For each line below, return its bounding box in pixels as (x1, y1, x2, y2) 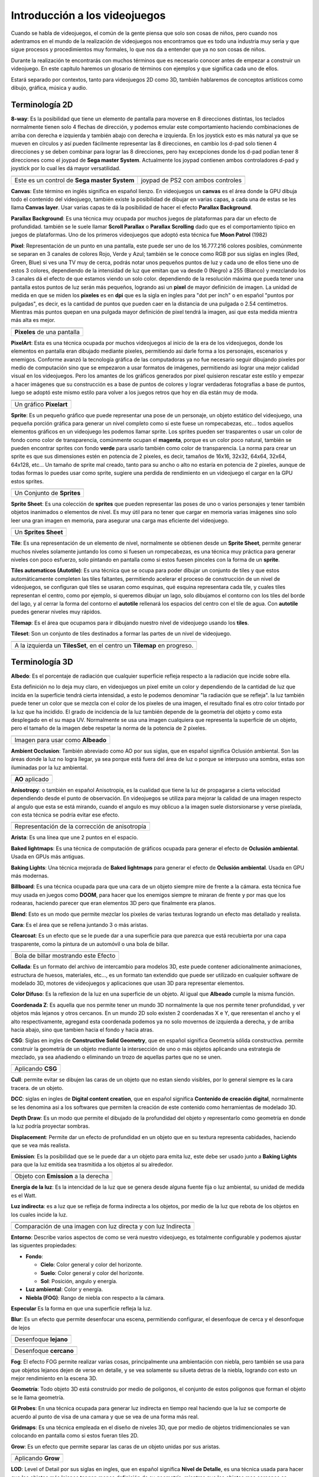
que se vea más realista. (11, 1142, 70, 1149)
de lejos (11, 1324, 31, 1331)
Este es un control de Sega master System (14, 176, 135, 184)
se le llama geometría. (11, 1394, 65, 1401)
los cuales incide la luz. (11, 1211, 68, 1218)
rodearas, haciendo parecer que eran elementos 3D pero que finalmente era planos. (11, 900, 216, 907)
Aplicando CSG (14, 1065, 57, 1073)
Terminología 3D (11, 656, 73, 667)
